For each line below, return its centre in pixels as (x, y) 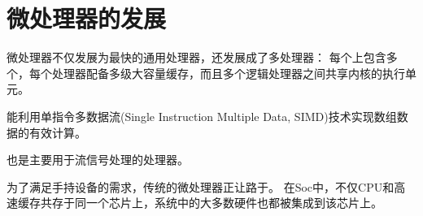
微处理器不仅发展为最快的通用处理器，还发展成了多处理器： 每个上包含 (196, 57)
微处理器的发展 (87, 18)
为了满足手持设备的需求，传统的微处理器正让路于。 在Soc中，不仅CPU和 (201, 186)
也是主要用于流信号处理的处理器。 (98, 160)
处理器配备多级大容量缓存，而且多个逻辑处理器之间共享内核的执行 (228, 73)
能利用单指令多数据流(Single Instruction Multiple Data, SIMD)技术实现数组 (202, 116)
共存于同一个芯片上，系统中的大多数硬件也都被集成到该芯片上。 (211, 203)
